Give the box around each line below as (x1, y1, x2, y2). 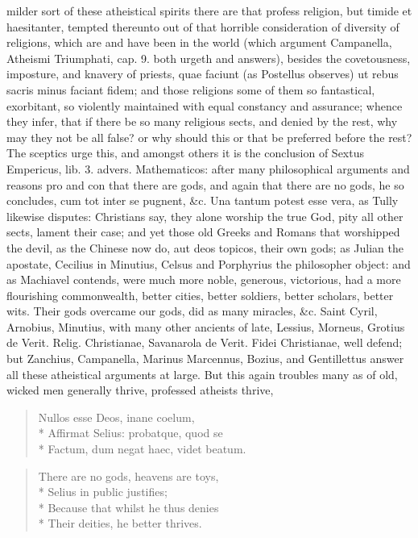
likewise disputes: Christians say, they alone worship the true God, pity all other (6, 207, 404, 224)
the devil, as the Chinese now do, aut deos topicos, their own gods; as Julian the (6, 239, 404, 256)
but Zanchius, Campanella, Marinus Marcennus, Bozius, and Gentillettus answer (6, 350, 404, 367)
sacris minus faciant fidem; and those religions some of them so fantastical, (6, 81, 375, 98)
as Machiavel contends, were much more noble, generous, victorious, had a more (6, 271, 401, 288)
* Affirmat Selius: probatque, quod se (38, 424, 223, 441)
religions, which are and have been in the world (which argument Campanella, (6, 34, 392, 51)
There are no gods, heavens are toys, (38, 467, 219, 484)
